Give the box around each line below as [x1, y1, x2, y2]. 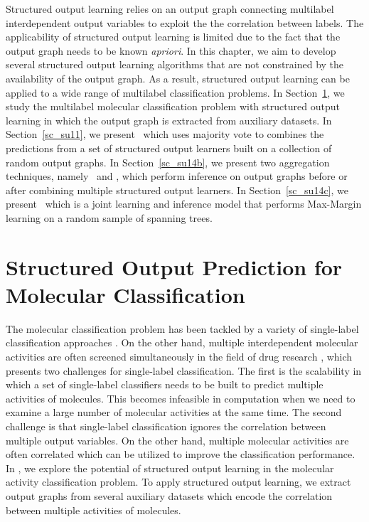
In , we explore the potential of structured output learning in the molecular [6, 460, 334, 475]
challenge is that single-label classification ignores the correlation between [6, 418, 326, 433]
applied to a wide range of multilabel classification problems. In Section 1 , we [6, 85, 345, 100]
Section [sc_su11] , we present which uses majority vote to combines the [6, 127, 324, 142]
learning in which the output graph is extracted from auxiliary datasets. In [6, 112, 332, 127]
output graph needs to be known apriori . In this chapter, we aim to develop [6, 43, 336, 58]
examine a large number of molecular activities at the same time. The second [6, 405, 342, 420]
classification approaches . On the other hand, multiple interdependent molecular [6, 335, 358, 350]
